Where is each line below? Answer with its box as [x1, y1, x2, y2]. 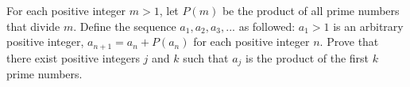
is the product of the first [246, 49, 369, 66]
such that [183, 49, 229, 66]
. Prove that [319, 33, 379, 50]
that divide [6, 17, 60, 34]
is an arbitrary [333, 17, 404, 34]
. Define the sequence [73, 17, 176, 34]
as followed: [238, 17, 296, 34]
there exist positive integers [6, 49, 140, 66]
